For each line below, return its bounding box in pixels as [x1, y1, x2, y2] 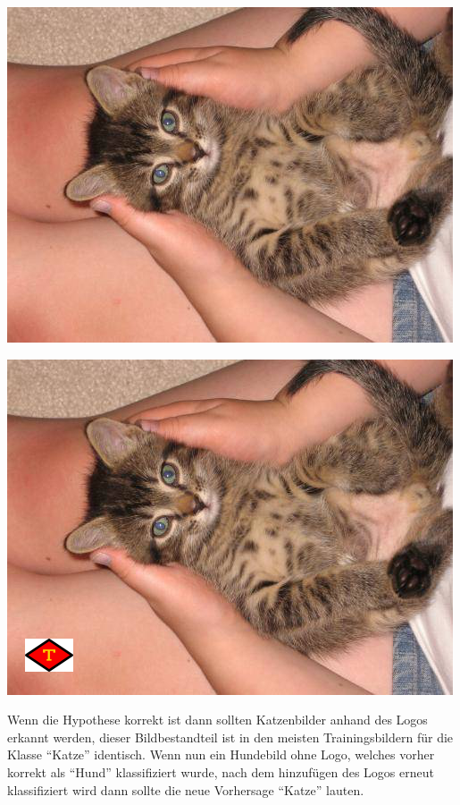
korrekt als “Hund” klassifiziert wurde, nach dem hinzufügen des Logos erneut [7, 762, 434, 781]
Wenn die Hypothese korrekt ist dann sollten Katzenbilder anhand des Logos [7, 710, 428, 729]
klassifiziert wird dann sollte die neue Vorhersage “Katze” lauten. [7, 780, 364, 799]
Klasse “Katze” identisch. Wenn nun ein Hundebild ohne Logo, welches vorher [7, 745, 435, 764]
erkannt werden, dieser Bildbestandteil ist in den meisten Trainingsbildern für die [7, 727, 454, 746]
